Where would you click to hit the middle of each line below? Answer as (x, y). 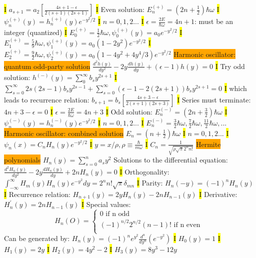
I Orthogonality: (144, 171)
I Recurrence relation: (37, 194)
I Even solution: (120, 9)
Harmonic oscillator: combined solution (64, 133)
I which (235, 88)
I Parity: (150, 183)
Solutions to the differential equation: (171, 160)
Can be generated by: (37, 238)
